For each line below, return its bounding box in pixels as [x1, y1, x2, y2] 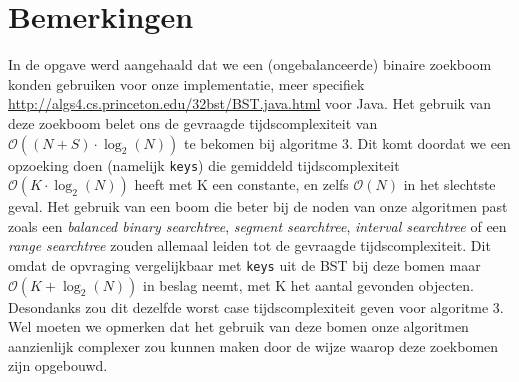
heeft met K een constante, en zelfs [134, 174, 349, 195]
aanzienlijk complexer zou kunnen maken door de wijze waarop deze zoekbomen [8, 335, 499, 356]
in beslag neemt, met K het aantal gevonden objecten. [143, 274, 475, 295]
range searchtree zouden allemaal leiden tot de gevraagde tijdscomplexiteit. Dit [8, 235, 491, 256]
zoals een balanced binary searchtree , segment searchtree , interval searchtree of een [8, 215, 507, 236]
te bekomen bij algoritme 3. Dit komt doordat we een [183, 132, 511, 153]
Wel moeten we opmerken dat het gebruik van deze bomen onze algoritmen [8, 316, 469, 337]
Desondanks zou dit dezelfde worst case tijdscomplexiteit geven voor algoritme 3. [8, 296, 504, 317]
